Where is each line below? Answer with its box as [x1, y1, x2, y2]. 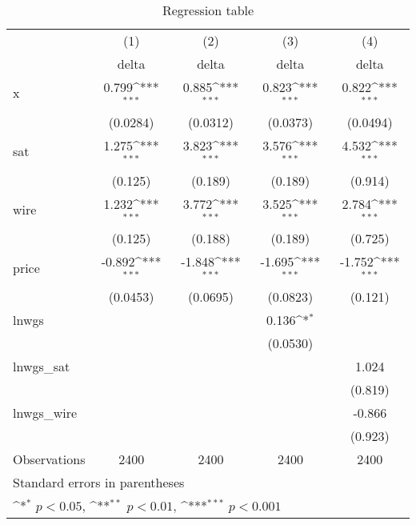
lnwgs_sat [13, 357, 70, 376]
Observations [13, 450, 86, 469]
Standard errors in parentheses [13, 473, 185, 492]
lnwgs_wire [13, 403, 78, 423]
